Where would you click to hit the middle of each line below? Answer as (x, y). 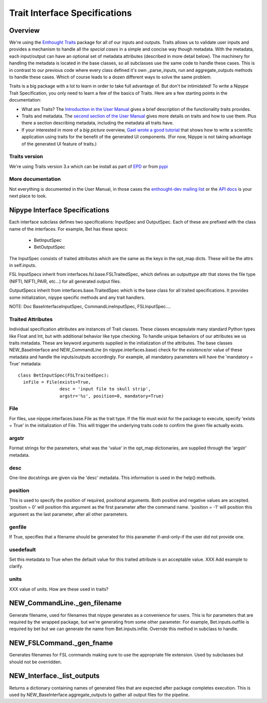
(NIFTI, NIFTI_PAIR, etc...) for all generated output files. (65, 281)
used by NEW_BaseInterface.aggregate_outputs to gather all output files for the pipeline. (99, 695)
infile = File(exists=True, (57, 382)
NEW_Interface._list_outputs (54, 676)
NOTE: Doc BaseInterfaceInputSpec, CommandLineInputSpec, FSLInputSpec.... (90, 307)
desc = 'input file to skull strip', (105, 389)
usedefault (22, 549)
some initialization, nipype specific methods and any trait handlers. (77, 297)
